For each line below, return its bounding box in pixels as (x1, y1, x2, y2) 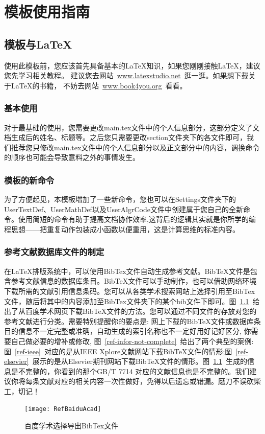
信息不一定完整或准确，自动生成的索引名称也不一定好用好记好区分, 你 (18, 326, 251, 336)
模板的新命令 (4, 173, 55, 186)
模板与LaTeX (4, 36, 72, 52)
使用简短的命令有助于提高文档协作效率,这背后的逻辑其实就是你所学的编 (18, 214, 256, 224)
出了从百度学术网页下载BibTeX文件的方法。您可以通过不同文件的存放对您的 (4, 306, 257, 316)
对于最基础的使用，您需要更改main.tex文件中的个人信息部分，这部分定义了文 (4, 122, 260, 132)
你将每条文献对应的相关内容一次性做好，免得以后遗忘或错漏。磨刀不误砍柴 (11, 376, 261, 386)
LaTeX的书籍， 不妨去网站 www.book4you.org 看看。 (11, 80, 187, 90)
